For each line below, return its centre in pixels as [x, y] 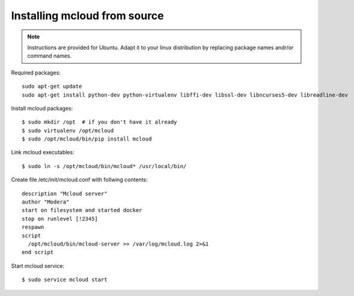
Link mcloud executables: [43, 153]
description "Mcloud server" [65, 193]
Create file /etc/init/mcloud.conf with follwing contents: [79, 180]
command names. [50, 56]
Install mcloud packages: [42, 108]
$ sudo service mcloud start [65, 280]
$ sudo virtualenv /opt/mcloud [68, 130]
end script [38, 252]
